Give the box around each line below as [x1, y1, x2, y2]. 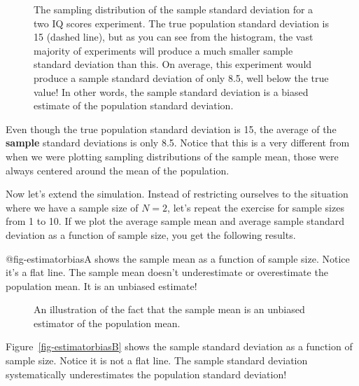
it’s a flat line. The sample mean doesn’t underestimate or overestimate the [6, 265, 328, 280]
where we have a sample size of [6, 200, 139, 214]
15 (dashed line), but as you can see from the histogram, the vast [34, 29, 314, 44]
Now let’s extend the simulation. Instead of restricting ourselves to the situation [6, 186, 349, 201]
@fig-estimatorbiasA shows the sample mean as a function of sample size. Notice [6, 251, 350, 266]
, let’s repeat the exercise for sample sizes [167, 200, 344, 214]
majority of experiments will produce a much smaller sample [34, 43, 293, 57]
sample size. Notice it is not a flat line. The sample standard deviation [6, 353, 308, 368]
